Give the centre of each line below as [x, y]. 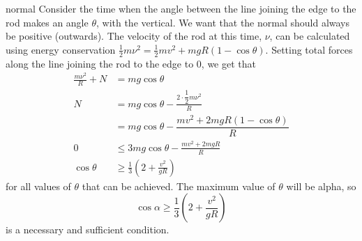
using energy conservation [61, 49]
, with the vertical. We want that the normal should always [223, 22]
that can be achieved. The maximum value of [179, 186]
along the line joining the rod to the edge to [100, 63]
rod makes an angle [47, 22]
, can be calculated [310, 36]
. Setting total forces [309, 49]
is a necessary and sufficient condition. [88, 230]
